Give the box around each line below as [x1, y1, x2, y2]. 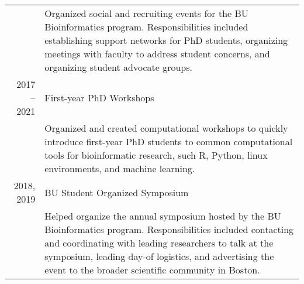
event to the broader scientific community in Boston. [44, 263, 260, 276]
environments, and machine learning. [44, 162, 195, 175]
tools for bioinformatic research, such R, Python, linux [44, 148, 268, 162]
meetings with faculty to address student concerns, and [44, 47, 270, 60]
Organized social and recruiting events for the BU [44, 6, 248, 20]
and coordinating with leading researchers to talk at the [44, 236, 274, 249]
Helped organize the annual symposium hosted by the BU [44, 209, 281, 223]
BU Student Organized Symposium [44, 185, 189, 199]
